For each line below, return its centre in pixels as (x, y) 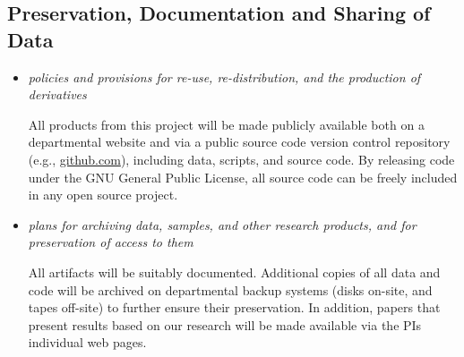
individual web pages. (87, 342)
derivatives (57, 94)
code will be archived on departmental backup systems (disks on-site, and (230, 289)
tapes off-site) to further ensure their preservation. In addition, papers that (234, 307)
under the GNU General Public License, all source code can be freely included (243, 177)
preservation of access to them (111, 242)
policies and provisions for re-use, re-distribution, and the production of (224, 76)
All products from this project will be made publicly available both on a (226, 124)
